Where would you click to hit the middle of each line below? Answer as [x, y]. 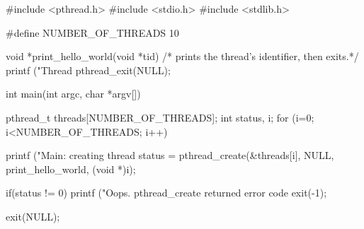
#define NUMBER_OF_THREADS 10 [92, 32]
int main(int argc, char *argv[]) [73, 94]
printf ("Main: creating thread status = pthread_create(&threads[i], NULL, [170, 155]
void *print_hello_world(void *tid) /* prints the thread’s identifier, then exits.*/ [182, 56]
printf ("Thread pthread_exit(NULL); [88, 70]
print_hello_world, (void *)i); [71, 169]
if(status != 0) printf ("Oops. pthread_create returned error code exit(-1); [166, 193]
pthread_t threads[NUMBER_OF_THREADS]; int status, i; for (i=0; [160, 117]
